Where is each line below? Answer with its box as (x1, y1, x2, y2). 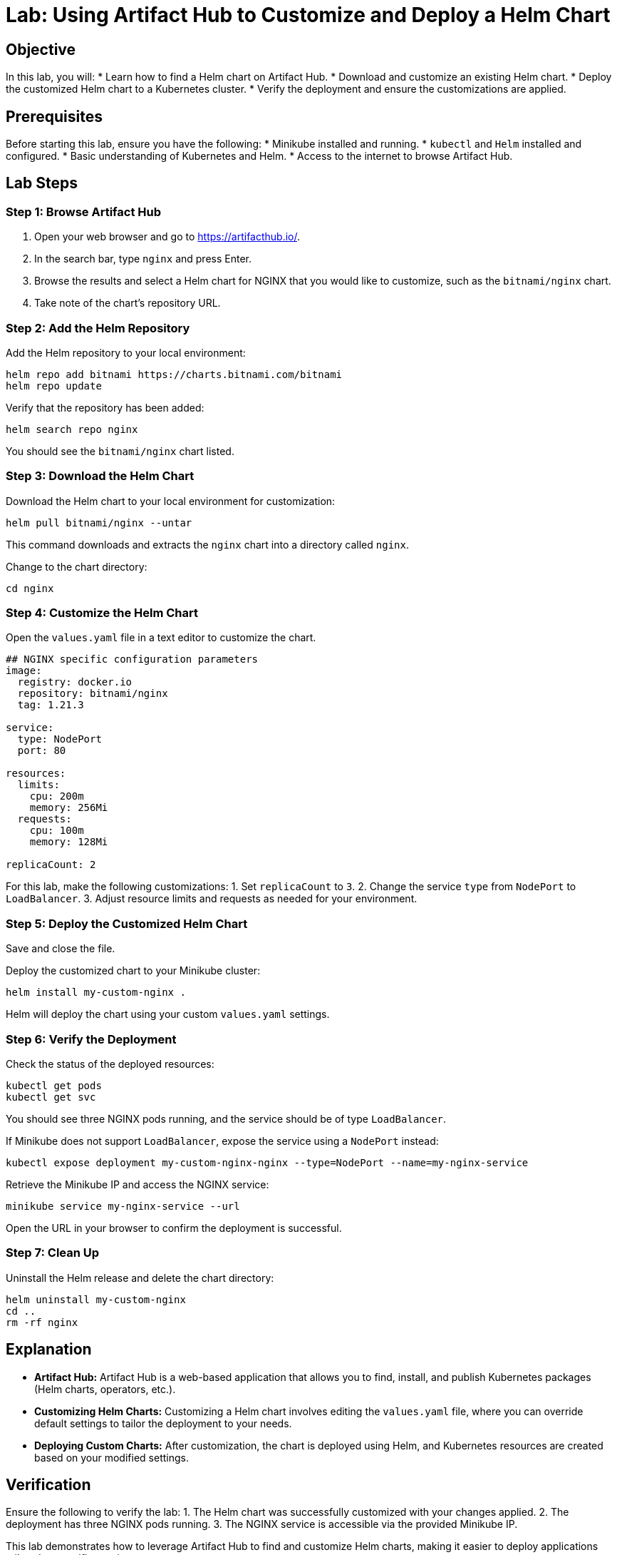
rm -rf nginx (6, 1316, 78, 1328)
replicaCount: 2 (6, 859, 96, 871)
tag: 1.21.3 (17, 699, 84, 711)
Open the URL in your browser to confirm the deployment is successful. (6, 1221, 342, 1234)
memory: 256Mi (29, 802, 108, 814)
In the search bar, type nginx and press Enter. (34, 253, 252, 265)
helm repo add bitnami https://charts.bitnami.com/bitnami (6, 368, 343, 380)
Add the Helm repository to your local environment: (6, 346, 246, 359)
